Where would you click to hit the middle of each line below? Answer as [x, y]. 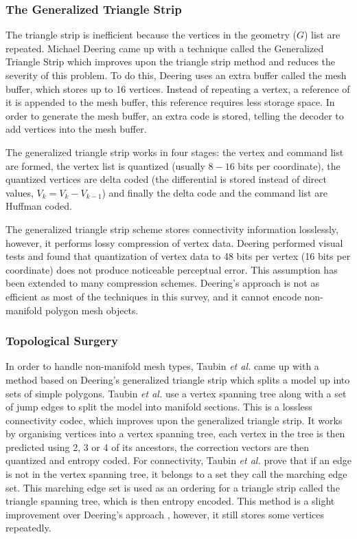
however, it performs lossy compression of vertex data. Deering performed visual [174, 242]
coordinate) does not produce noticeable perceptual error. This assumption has [172, 269]
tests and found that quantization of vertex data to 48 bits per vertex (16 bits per [178, 256]
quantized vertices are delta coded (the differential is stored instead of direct [166, 179]
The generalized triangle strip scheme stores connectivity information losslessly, [172, 229]
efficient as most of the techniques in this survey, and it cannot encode [153, 296]
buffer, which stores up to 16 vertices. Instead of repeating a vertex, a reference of [178, 88]
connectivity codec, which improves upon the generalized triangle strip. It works [174, 420]
